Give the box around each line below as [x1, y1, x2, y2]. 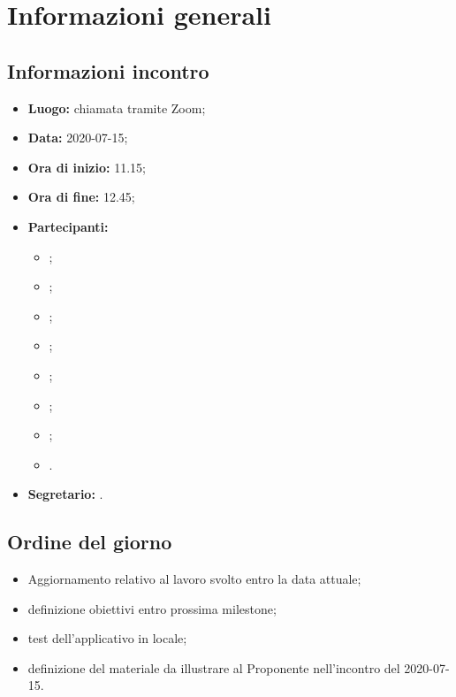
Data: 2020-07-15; [27, 128, 128, 147]
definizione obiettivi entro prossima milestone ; [27, 599, 277, 617]
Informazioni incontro [7, 57, 209, 84]
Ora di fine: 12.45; [27, 188, 135, 206]
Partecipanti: [27, 217, 109, 235]
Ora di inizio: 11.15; [27, 157, 146, 176]
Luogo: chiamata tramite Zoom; [27, 98, 206, 117]
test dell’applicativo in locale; [27, 629, 187, 647]
